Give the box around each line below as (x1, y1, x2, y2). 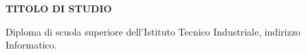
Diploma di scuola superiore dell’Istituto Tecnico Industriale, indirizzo (6, 24, 300, 38)
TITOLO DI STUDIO (6, 1, 112, 15)
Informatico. (6, 38, 57, 52)
